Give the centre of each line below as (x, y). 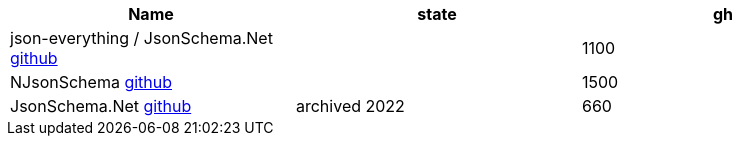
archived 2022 (350, 106)
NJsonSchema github (91, 82)
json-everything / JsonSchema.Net (141, 38)
